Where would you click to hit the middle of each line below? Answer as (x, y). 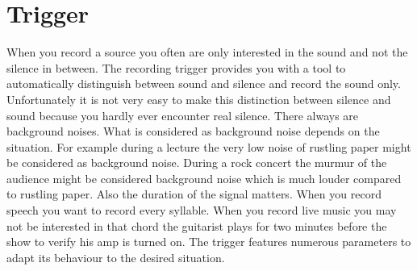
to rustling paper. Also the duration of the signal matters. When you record (194, 194)
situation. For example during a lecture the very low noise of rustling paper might (209, 146)
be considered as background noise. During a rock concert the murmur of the (197, 163)
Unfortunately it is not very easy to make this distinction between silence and (199, 99)
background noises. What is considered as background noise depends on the (193, 131)
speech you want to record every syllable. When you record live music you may (202, 210)
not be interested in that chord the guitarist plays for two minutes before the (197, 225)
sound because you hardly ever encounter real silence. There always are (183, 115)
